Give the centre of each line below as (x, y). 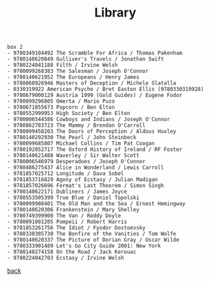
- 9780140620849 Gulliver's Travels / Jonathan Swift (86, 59)
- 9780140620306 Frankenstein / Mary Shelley (73, 210)
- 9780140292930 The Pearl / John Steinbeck (72, 138)
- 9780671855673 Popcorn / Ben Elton (61, 107)
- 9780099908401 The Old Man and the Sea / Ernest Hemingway (96, 204)
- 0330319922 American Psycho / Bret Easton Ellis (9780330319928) (106, 90)
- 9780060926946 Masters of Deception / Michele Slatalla (92, 83)
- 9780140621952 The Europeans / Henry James (73, 77)
